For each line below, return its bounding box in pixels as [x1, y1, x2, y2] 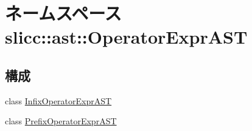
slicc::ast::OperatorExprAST [5, 24, 248, 49]
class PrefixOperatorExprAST [5, 115, 117, 127]
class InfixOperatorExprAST [5, 94, 112, 107]
